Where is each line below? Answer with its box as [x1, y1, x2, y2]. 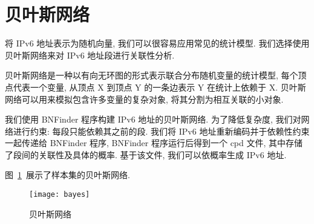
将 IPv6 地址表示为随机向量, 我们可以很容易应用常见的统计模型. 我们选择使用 [5, 37, 310, 50]
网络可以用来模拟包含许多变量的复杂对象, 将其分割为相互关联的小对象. [5, 92, 284, 105]
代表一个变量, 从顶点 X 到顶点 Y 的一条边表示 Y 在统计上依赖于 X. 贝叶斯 [13, 80, 306, 93]
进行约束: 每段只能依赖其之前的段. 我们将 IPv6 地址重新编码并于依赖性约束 [13, 124, 310, 137]
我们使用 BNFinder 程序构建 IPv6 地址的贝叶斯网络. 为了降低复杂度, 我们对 [5, 113, 301, 126]
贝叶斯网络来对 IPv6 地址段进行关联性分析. [5, 48, 175, 61]
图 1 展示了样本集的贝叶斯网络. [5, 168, 130, 181]
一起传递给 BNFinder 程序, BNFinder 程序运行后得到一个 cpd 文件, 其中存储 [5, 136, 303, 149]
